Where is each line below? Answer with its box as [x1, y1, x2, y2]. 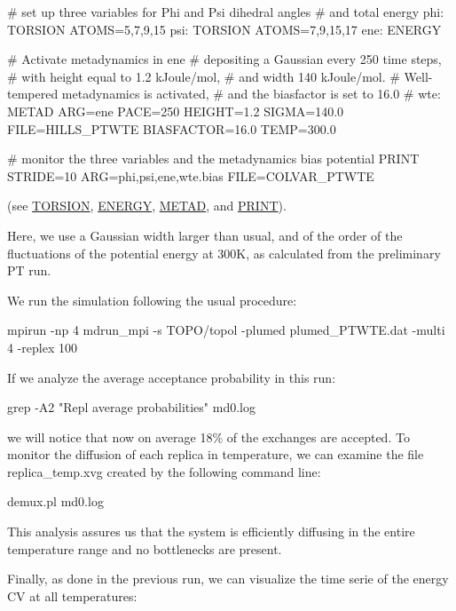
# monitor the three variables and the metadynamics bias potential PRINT [7, 149, 420, 168]
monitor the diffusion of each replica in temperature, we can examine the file [7, 445, 424, 464]
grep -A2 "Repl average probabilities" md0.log [7, 398, 256, 417]
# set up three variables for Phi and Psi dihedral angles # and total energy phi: [7, 3, 444, 20]
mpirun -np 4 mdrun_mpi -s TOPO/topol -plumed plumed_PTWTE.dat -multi [7, 321, 445, 339]
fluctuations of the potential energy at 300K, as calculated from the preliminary [7, 243, 441, 262]
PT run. [7, 261, 51, 280]
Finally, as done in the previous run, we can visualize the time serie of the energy [7, 569, 449, 588]
